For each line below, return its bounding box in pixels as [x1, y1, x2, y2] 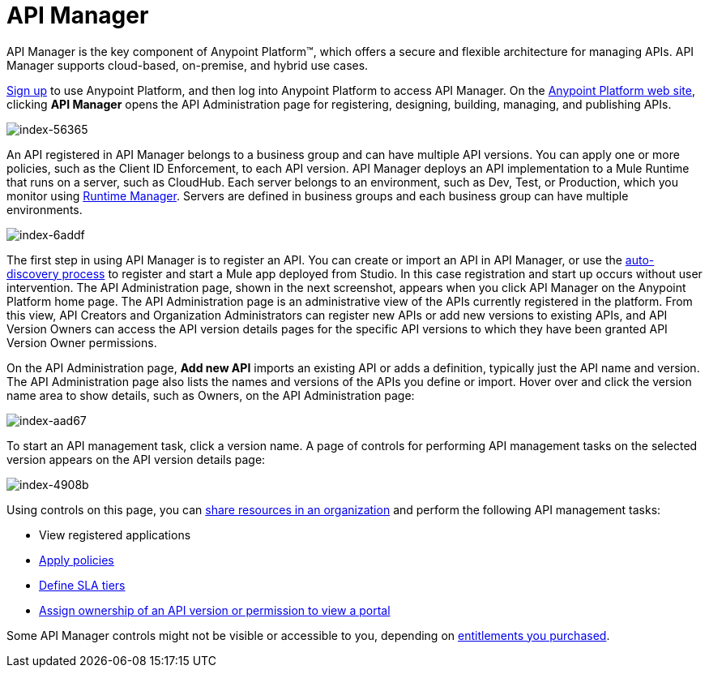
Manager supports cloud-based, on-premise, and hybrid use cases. [6, 58, 369, 72]
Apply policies [39, 552, 114, 567]
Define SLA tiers [39, 577, 126, 592]
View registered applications [39, 527, 191, 542]
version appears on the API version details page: [6, 452, 266, 466]
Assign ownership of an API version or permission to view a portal [39, 603, 391, 617]
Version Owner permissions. [6, 335, 157, 350]
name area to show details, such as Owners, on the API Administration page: [6, 388, 415, 402]
